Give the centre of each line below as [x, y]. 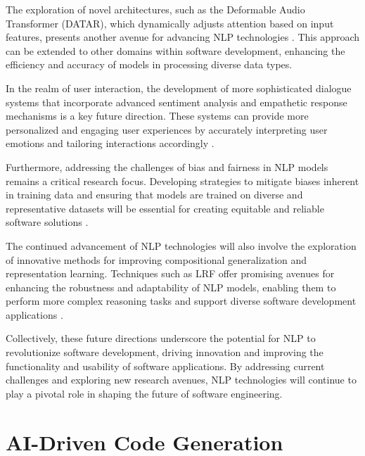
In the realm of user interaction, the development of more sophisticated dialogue [179, 88]
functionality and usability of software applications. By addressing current [165, 366]
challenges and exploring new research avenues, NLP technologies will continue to [181, 380]
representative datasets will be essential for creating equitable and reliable [165, 208]
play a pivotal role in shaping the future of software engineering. [144, 393]
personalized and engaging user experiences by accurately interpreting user [167, 129]
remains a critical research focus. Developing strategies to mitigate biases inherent [182, 180]
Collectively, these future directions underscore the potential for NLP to [161, 338]
